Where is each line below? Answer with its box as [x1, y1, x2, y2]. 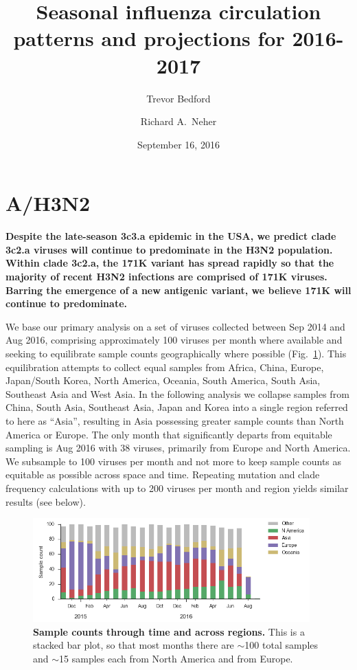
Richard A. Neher [140, 114, 217, 129]
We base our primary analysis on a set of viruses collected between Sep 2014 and [5, 319, 345, 333]
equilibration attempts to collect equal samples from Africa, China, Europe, [5, 359, 324, 374]
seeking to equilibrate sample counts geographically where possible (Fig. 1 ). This [5, 346, 347, 360]
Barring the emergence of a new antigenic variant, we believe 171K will [5, 282, 352, 297]
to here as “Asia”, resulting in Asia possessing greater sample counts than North [5, 413, 344, 427]
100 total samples [244, 638, 319, 652]
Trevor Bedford [146, 91, 211, 105]
